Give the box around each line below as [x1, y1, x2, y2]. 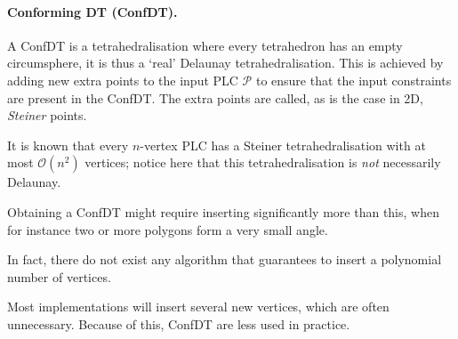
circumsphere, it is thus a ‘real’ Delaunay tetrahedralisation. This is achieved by [7, 53, 444, 72]
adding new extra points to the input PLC [7, 70, 238, 89]
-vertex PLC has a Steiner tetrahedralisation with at [140, 135, 426, 154]
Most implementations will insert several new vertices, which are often [7, 297, 390, 316]
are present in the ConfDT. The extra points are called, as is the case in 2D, [7, 88, 423, 107]
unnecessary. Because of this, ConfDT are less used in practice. [7, 314, 350, 333]
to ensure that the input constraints [255, 70, 452, 89]
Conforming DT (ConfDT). [7, 2, 178, 20]
